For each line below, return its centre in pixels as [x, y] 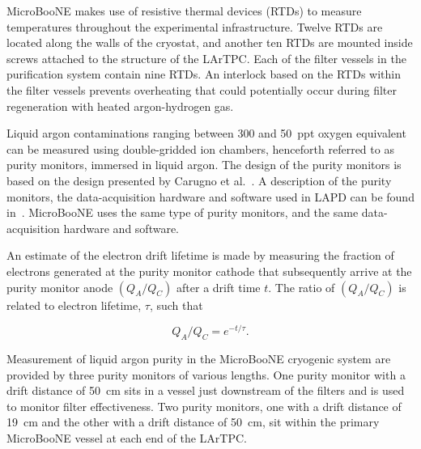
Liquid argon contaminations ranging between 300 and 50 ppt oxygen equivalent [206, 133]
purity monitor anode [60, 287]
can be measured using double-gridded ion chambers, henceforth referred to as [200, 148]
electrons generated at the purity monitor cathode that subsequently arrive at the [209, 271]
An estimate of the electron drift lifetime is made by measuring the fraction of [200, 255]
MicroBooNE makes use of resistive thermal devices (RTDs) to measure [184, 11]
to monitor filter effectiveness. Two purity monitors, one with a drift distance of [204, 406]
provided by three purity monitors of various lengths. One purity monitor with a [206, 374]
